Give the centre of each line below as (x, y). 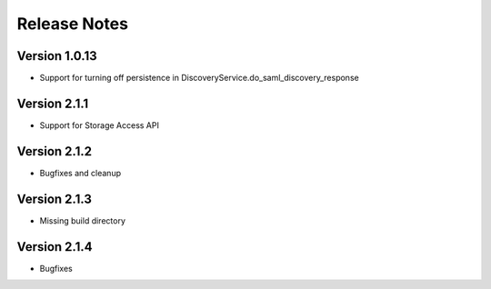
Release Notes (73, 24)
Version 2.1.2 (55, 151)
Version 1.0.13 (57, 56)
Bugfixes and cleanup (80, 173)
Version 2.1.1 (53, 103)
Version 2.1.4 (55, 247)
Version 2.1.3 (55, 199)
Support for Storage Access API (99, 125)
